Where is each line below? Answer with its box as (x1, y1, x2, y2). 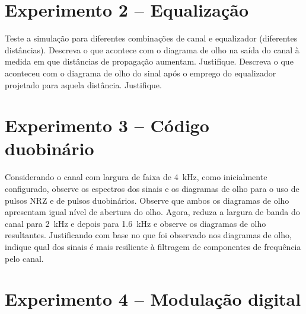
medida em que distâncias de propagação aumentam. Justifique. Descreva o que (5, 55, 294, 68)
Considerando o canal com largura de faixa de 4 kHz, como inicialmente (5, 171, 267, 183)
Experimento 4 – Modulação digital (5, 287, 301, 311)
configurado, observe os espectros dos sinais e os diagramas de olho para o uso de (5, 182, 299, 194)
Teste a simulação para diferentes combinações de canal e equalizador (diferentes (5, 32, 298, 44)
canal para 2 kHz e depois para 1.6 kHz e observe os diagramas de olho (5, 217, 266, 229)
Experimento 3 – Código (5, 113, 209, 137)
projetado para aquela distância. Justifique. (5, 78, 162, 91)
